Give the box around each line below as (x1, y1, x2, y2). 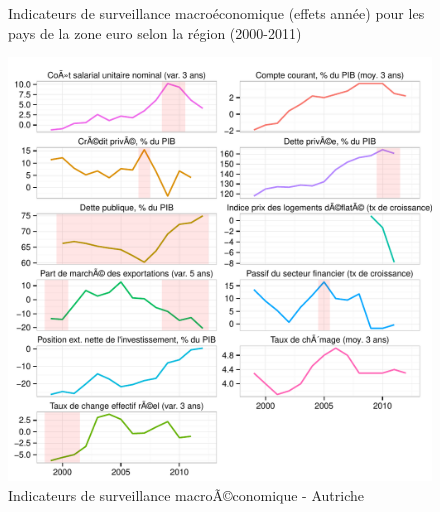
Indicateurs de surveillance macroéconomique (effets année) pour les (8, 3, 425, 23)
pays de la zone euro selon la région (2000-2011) (8, 22, 302, 43)
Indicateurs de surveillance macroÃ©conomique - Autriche (8, 484, 364, 505)
